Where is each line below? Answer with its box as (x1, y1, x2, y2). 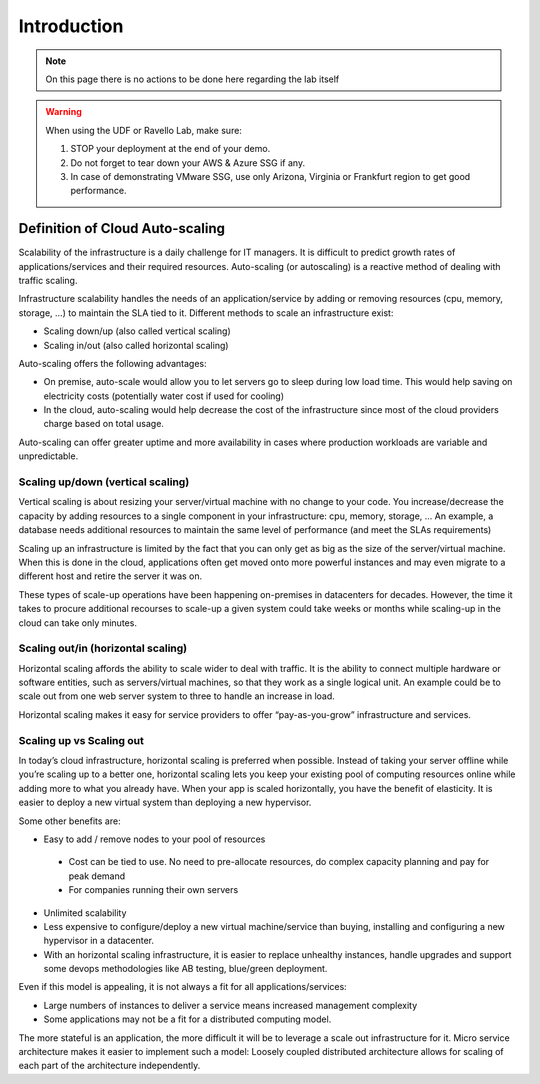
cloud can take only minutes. (18, 616, 137, 629)
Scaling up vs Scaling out (18, 733, 144, 747)
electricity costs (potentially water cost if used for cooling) (43, 390, 285, 402)
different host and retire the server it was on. (18, 570, 203, 582)
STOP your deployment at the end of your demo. (70, 143, 271, 155)
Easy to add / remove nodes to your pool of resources (43, 833, 266, 845)
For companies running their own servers (68, 884, 239, 896)
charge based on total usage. (43, 418, 165, 430)
